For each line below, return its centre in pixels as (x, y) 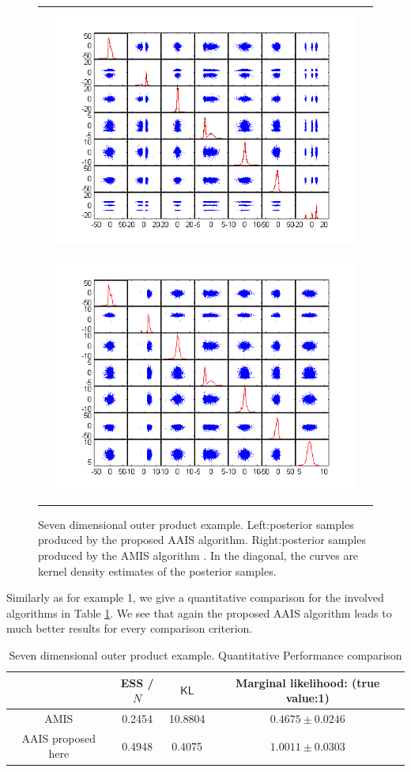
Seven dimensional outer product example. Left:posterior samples (196, 524)
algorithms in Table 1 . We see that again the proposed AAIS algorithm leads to (199, 612)
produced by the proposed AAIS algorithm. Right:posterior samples (202, 540)
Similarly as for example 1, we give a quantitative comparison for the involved (195, 597)
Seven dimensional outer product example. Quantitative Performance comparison (205, 654)
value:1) (307, 698)
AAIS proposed (59, 738)
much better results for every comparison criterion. (130, 628)
